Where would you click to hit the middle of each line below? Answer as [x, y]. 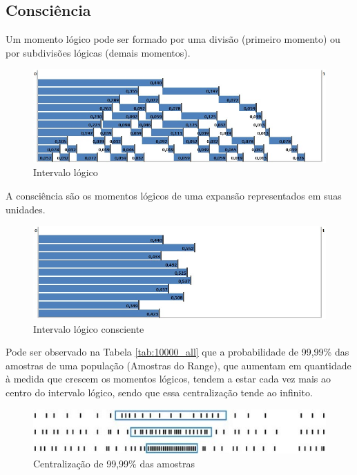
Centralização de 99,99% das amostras [114, 463]
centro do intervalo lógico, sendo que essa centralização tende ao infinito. [159, 392]
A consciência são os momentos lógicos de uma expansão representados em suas [174, 195]
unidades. [26, 209]
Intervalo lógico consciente [89, 328]
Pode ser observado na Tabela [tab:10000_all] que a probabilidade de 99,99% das [177, 352]
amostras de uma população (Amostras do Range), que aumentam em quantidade [178, 365]
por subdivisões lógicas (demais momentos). [98, 52]
